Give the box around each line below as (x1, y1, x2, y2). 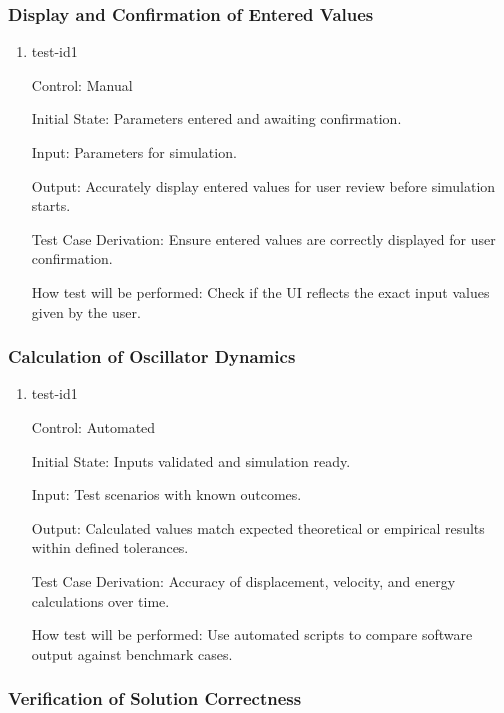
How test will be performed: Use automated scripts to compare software (31, 624, 473, 645)
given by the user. (31, 301, 141, 322)
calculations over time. (31, 590, 170, 611)
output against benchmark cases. (31, 643, 233, 664)
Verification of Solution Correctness (8, 686, 302, 711)
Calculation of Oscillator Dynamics (8, 344, 296, 369)
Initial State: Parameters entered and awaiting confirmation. (31, 108, 402, 129)
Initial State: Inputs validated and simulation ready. (31, 450, 351, 471)
